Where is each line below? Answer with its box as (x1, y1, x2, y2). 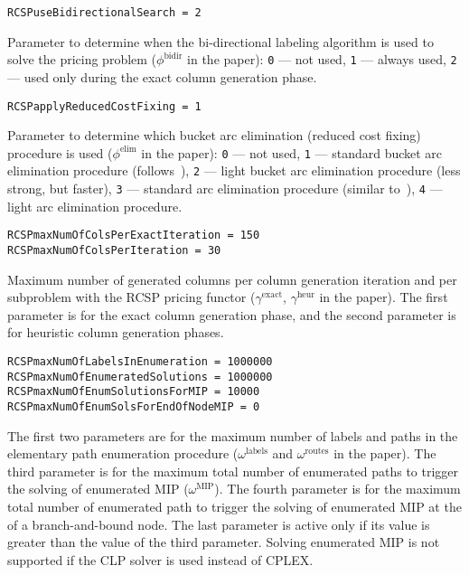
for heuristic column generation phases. (7, 323, 224, 342)
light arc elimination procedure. (7, 196, 183, 215)
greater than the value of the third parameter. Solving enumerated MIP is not (7, 533, 440, 551)
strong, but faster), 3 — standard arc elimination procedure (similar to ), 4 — (7, 179, 443, 198)
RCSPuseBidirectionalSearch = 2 (7, 6, 202, 19)
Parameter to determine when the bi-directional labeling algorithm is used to (7, 32, 434, 51)
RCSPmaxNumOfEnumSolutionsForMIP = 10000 (7, 385, 260, 399)
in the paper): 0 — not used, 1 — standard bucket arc (141, 143, 443, 162)
